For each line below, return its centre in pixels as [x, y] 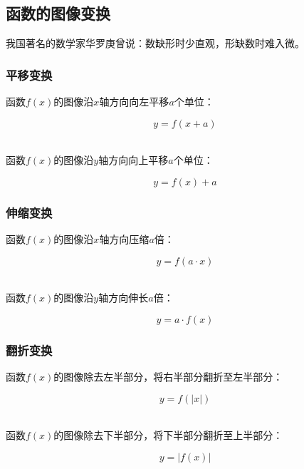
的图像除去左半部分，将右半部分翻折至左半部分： [168, 377]
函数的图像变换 [58, 13]
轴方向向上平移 [133, 160]
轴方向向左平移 [134, 102]
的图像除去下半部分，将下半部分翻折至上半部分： [168, 435]
